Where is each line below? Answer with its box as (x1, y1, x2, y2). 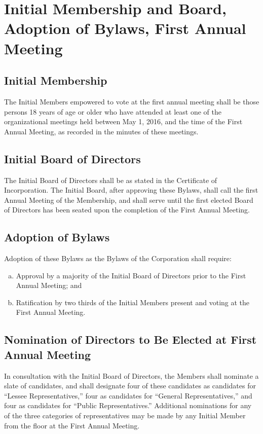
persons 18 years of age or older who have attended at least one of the (4, 106, 221, 117)
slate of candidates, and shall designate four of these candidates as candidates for (4, 380, 256, 391)
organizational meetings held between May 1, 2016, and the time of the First (4, 116, 243, 127)
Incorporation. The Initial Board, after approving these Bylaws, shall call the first (4, 185, 258, 195)
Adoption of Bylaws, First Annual (4, 18, 246, 39)
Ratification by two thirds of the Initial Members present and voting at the (16, 297, 250, 307)
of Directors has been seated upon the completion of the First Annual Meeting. (4, 204, 250, 215)
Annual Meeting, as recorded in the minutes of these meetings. (4, 126, 199, 136)
